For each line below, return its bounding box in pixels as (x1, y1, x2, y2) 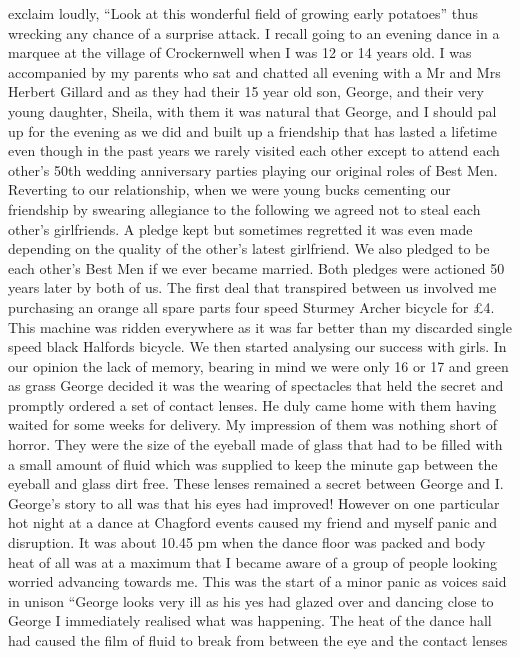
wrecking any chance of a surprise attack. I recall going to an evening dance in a (8, 22, 500, 43)
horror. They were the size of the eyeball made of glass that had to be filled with (8, 434, 503, 455)
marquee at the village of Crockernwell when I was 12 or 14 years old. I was (8, 42, 472, 63)
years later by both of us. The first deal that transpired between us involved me (8, 277, 497, 298)
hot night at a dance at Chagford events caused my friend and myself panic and (8, 512, 498, 533)
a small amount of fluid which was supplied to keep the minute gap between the (8, 453, 498, 474)
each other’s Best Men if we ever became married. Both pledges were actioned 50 (8, 257, 505, 278)
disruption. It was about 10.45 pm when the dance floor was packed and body (8, 532, 486, 553)
